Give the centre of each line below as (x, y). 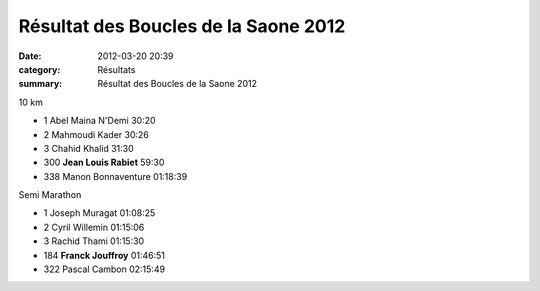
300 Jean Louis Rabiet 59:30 (104, 162)
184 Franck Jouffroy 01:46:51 (104, 255)
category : (39, 69)
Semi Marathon (50, 195)
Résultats (116, 69)
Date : (30, 56)
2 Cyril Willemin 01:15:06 (94, 227)
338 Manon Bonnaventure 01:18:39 (115, 176)
